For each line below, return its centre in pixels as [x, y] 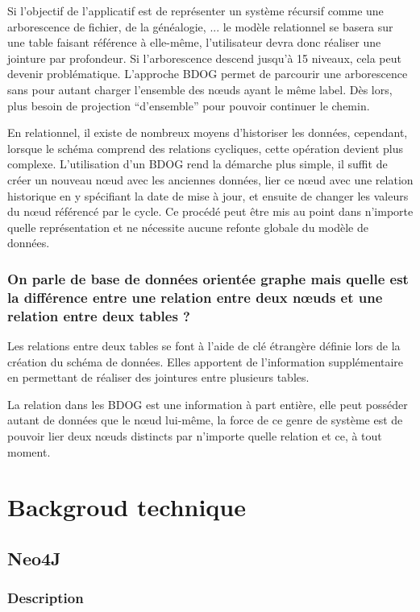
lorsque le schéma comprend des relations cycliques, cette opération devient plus [205, 148]
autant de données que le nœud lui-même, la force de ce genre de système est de [205, 420]
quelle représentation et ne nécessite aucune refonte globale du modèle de [188, 227]
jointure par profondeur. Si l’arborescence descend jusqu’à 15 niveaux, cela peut [204, 58]
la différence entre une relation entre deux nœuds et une [195, 297]
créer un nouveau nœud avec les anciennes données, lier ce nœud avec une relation [210, 179]
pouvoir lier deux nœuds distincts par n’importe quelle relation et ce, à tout [195, 435]
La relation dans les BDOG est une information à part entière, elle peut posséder [208, 404]
